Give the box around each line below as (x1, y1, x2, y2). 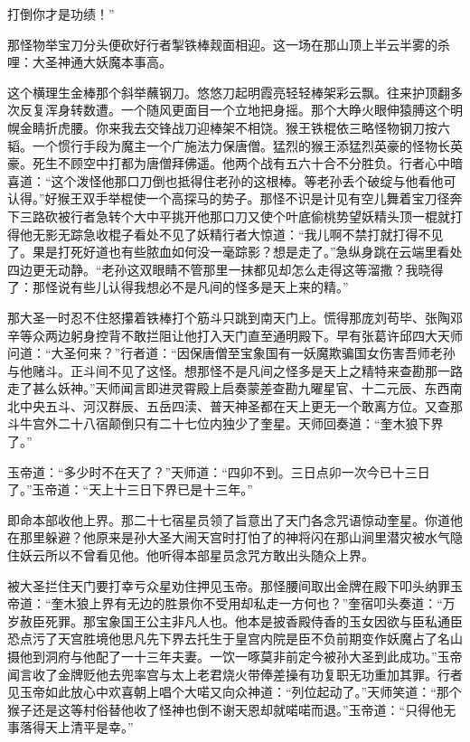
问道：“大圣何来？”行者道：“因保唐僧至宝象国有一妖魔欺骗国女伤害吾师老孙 (7, 343, 456, 362)
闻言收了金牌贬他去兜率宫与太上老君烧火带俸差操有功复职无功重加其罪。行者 (7, 664, 463, 683)
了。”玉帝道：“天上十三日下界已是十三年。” (7, 480, 253, 499)
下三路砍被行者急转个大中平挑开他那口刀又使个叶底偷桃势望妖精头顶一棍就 (7, 206, 450, 225)
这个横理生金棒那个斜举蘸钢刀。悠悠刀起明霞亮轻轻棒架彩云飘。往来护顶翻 (7, 82, 450, 101)
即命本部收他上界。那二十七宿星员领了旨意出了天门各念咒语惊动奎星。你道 (7, 510, 450, 529)
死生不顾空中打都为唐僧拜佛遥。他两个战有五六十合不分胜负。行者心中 (32, 154, 450, 173)
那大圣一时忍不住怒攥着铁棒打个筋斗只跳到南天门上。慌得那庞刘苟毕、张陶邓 (7, 307, 463, 326)
